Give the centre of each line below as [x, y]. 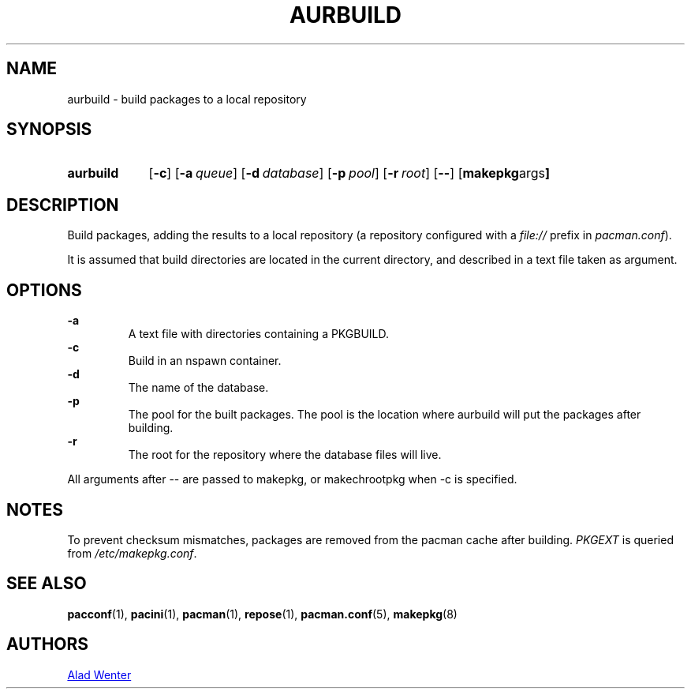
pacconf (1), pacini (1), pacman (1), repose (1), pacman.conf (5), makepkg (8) [262, 614]
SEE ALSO [47, 584]
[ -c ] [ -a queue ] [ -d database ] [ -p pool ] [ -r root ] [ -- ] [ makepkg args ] [349, 173]
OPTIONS [44, 290]
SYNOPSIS [49, 130]
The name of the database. [198, 388]
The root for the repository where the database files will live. [285, 455]
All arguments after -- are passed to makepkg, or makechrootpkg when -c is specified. [292, 479]
